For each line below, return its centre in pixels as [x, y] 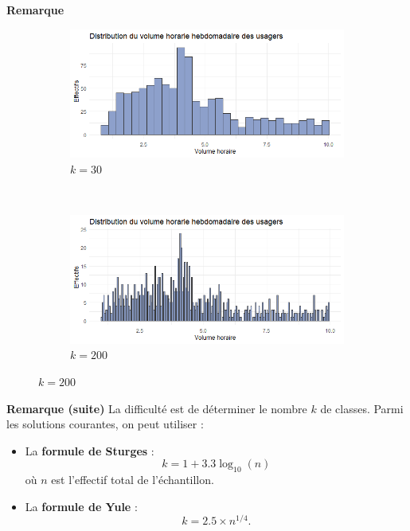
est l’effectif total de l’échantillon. [133, 480]
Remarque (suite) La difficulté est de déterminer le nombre [157, 408]
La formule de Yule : [81, 506]
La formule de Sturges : [90, 450]
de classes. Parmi [362, 408]
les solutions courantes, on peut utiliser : [105, 424]
